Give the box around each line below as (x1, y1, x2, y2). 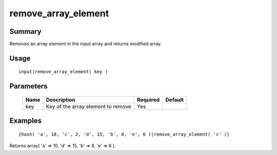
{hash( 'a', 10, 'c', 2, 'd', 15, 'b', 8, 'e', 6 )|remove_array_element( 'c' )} (18, 131, 230, 137)
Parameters (9, 82, 48, 91)
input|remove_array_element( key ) (18, 69, 108, 75)
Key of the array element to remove (46, 103, 132, 110)
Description (46, 96, 75, 103)
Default (165, 96, 184, 103)
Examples (9, 117, 42, 125)
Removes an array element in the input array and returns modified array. (9, 41, 162, 47)
